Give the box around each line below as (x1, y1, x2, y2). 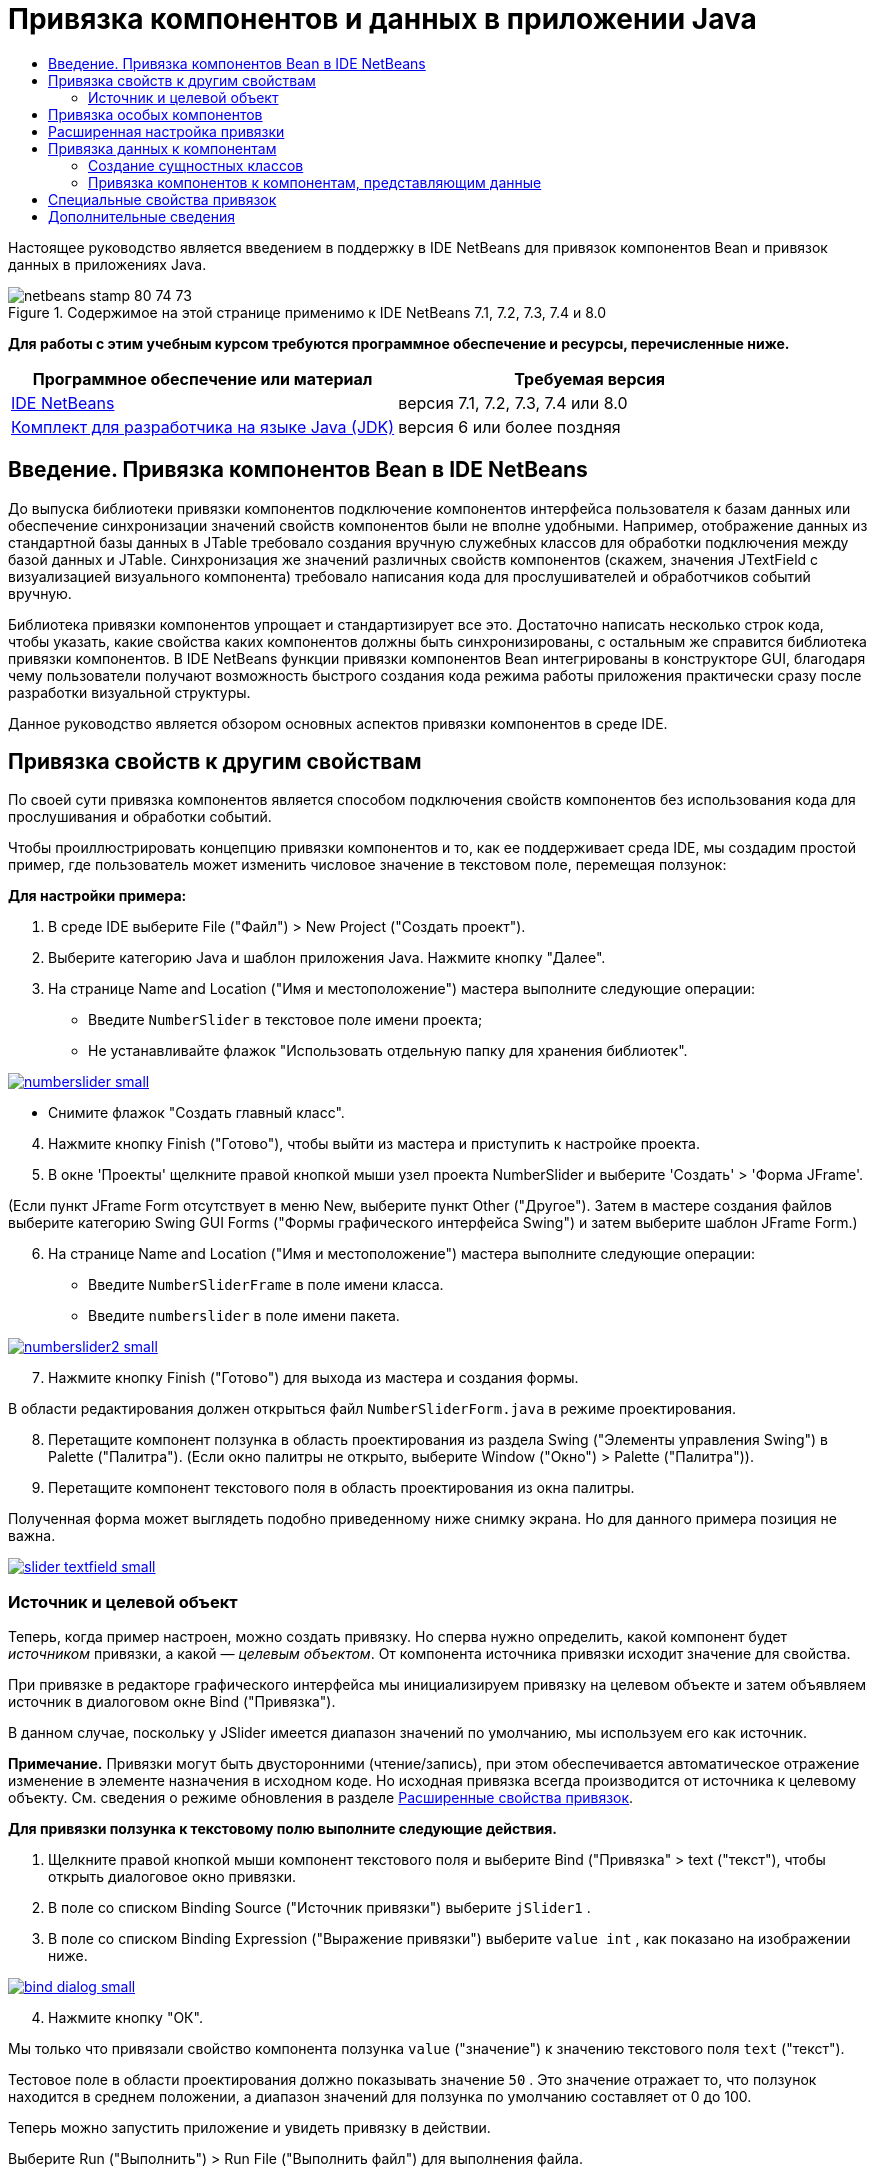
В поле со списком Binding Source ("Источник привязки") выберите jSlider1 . (48, 1899, 591, 1917)
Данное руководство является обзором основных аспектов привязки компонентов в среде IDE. (8, 714, 668, 732)
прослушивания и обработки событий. (8, 808, 272, 826)
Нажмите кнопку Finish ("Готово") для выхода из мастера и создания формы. (48, 1369, 579, 1387)
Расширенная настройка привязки (48, 122, 285, 140)
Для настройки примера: (8, 887, 187, 905)
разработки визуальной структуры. (8, 683, 251, 701)
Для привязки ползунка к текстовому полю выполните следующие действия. (8, 1820, 558, 1838)
